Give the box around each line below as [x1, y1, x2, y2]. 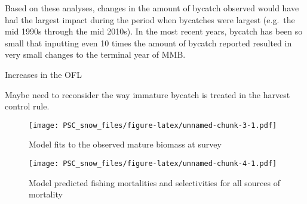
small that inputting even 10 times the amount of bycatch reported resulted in [5, 36, 292, 49]
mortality [29, 188, 63, 200]
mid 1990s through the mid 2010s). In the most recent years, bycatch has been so [5, 25, 303, 37]
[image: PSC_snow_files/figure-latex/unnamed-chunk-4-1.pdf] [29, 159, 277, 168]
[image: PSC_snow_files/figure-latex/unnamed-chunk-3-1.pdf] [29, 121, 277, 130]
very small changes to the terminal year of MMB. [5, 48, 186, 61]
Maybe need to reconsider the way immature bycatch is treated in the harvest [5, 88, 290, 101]
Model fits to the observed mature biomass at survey [29, 138, 222, 150]
